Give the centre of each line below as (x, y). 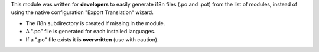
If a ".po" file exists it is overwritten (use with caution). (92, 39)
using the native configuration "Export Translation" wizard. (82, 12)
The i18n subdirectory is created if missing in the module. (95, 23)
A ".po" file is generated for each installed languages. (91, 32)
